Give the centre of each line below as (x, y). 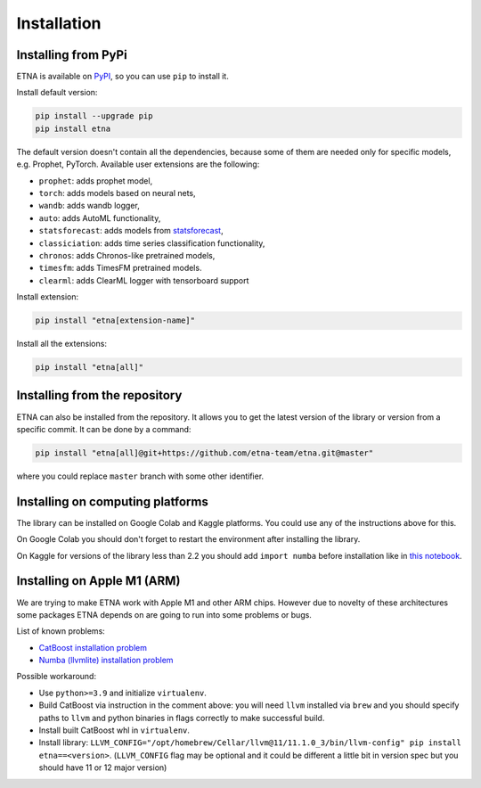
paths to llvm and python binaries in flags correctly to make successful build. (182, 718)
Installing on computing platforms (112, 501)
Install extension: (48, 297)
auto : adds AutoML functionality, (100, 218)
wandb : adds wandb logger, (89, 206)
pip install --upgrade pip (94, 116)
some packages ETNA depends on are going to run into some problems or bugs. (164, 614)
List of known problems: (61, 631)
